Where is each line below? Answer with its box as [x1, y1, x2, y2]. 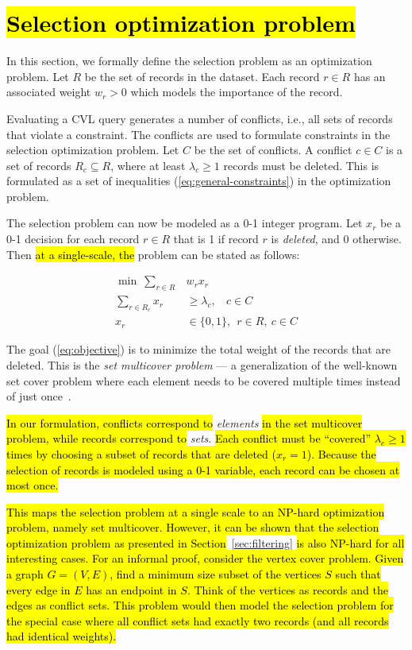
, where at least [110, 157, 186, 173]
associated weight [6, 83, 91, 100]
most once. [6, 477, 59, 493]
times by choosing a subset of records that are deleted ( [6, 445, 276, 462]
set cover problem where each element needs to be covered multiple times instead [6, 372, 401, 389]
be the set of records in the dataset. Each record [84, 68, 320, 84]
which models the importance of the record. [130, 83, 343, 100]
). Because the [306, 445, 376, 462]
